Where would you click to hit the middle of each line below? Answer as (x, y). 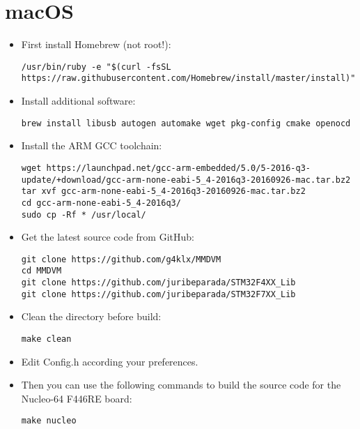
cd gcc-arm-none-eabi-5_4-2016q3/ (101, 203)
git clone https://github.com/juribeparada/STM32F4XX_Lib (158, 283)
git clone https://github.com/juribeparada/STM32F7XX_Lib (158, 294)
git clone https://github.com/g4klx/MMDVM (121, 259)
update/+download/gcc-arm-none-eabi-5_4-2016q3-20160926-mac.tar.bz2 (186, 180)
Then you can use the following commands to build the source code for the (181, 385)
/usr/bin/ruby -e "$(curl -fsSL (96, 67)
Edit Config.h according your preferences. (110, 361)
